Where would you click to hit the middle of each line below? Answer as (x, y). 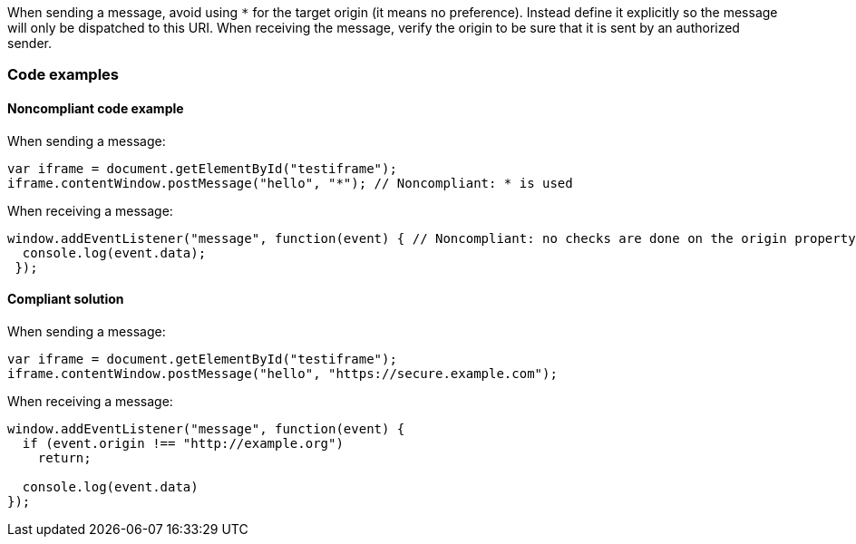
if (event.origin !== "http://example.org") (183, 443)
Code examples (63, 75)
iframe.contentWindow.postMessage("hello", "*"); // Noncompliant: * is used (290, 183)
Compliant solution (66, 299)
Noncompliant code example (96, 108)
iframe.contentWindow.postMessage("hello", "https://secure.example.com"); (282, 373)
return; (64, 457)
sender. (29, 43)
